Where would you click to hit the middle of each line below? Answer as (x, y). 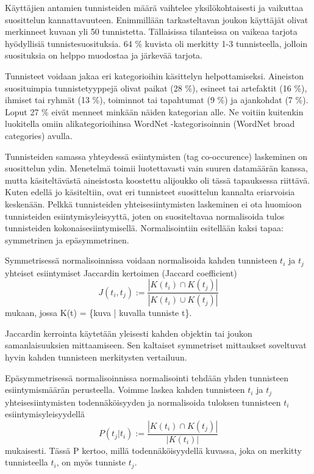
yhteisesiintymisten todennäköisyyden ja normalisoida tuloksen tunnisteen (143, 402)
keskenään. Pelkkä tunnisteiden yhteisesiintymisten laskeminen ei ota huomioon (153, 203)
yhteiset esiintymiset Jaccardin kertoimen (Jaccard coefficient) (121, 272)
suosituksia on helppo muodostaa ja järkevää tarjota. (104, 55)
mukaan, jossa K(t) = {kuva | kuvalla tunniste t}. (98, 313)
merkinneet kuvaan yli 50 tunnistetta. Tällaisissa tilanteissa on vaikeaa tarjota (151, 31)
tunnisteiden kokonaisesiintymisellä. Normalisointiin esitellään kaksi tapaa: (144, 228)
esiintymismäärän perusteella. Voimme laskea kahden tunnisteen (125, 390)
